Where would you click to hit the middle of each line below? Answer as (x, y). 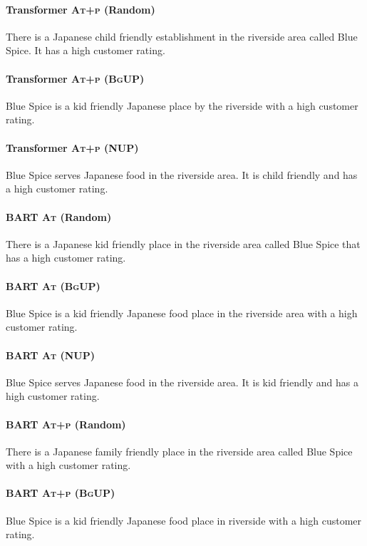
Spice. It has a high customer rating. (86, 50)
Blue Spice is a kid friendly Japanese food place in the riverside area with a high (182, 313)
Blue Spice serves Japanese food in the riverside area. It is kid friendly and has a (182, 382)
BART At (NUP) (50, 355)
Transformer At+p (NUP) (72, 147)
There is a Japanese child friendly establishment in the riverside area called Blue (182, 36)
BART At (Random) (59, 216)
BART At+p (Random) (66, 424)
